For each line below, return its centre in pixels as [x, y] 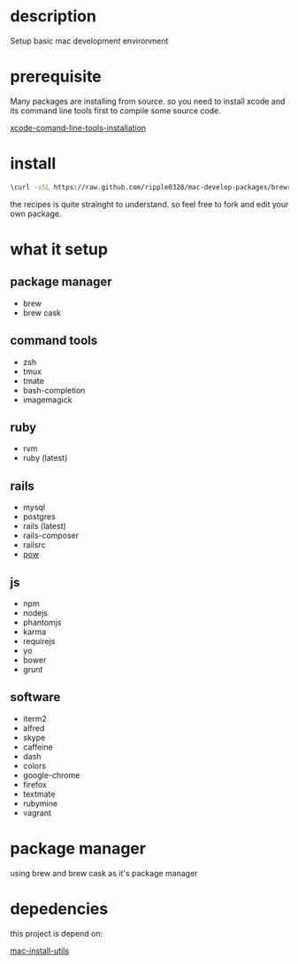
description [53, 16]
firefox [35, 784]
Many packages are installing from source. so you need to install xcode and [148, 101]
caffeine [38, 747]
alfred [34, 727]
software [35, 697]
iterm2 [35, 719]
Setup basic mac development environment [89, 41]
